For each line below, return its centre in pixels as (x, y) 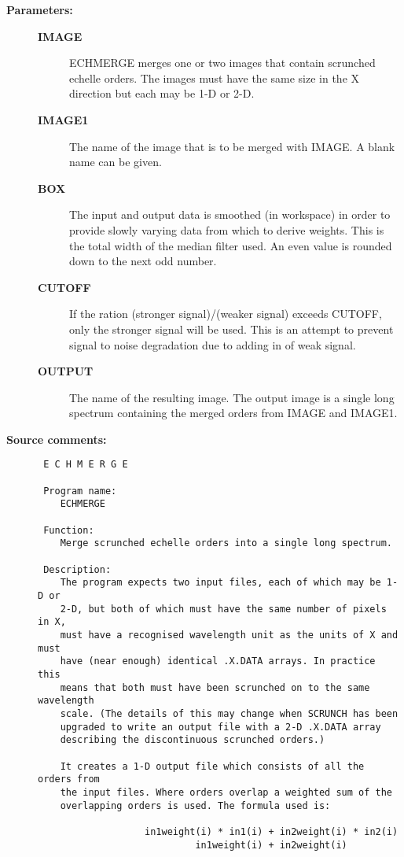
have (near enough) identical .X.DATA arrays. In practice (218, 661)
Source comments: (57, 439)
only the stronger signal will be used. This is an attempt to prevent (231, 329)
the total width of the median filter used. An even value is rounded (231, 245)
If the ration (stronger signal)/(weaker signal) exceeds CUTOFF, (226, 314)
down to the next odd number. (143, 261)
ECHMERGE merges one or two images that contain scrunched (222, 63)
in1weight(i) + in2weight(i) (271, 845)
